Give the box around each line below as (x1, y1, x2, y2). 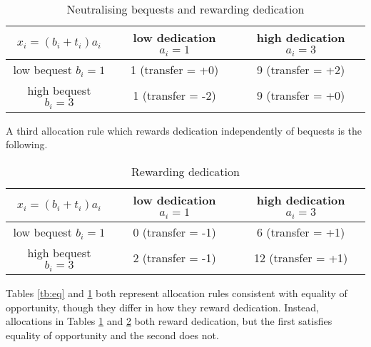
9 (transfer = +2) (257, 61, 345, 78)
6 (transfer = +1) (257, 224, 345, 240)
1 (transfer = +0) (130, 61, 219, 78)
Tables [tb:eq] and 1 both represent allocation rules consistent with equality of (6, 285, 347, 300)
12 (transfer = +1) (254, 249, 348, 266)
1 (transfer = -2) (133, 87, 216, 104)
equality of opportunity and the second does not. (6, 327, 219, 342)
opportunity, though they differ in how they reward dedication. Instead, (6, 299, 319, 314)
